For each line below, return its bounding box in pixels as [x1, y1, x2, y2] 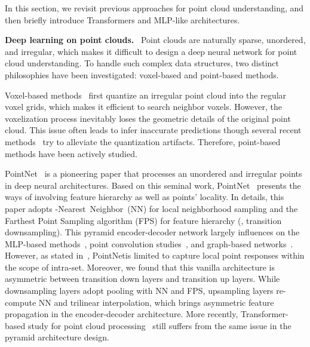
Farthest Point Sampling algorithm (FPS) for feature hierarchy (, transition [5, 214, 282, 226]
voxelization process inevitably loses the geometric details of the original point [5, 112, 291, 124]
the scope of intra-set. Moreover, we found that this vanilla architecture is [5, 260, 275, 273]
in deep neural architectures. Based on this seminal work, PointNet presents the [5, 179, 301, 191]
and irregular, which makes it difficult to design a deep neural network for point [5, 45, 297, 57]
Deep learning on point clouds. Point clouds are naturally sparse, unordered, [5, 33, 306, 46]
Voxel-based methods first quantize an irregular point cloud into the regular [5, 88, 287, 101]
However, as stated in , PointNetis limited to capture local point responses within [5, 249, 305, 262]
